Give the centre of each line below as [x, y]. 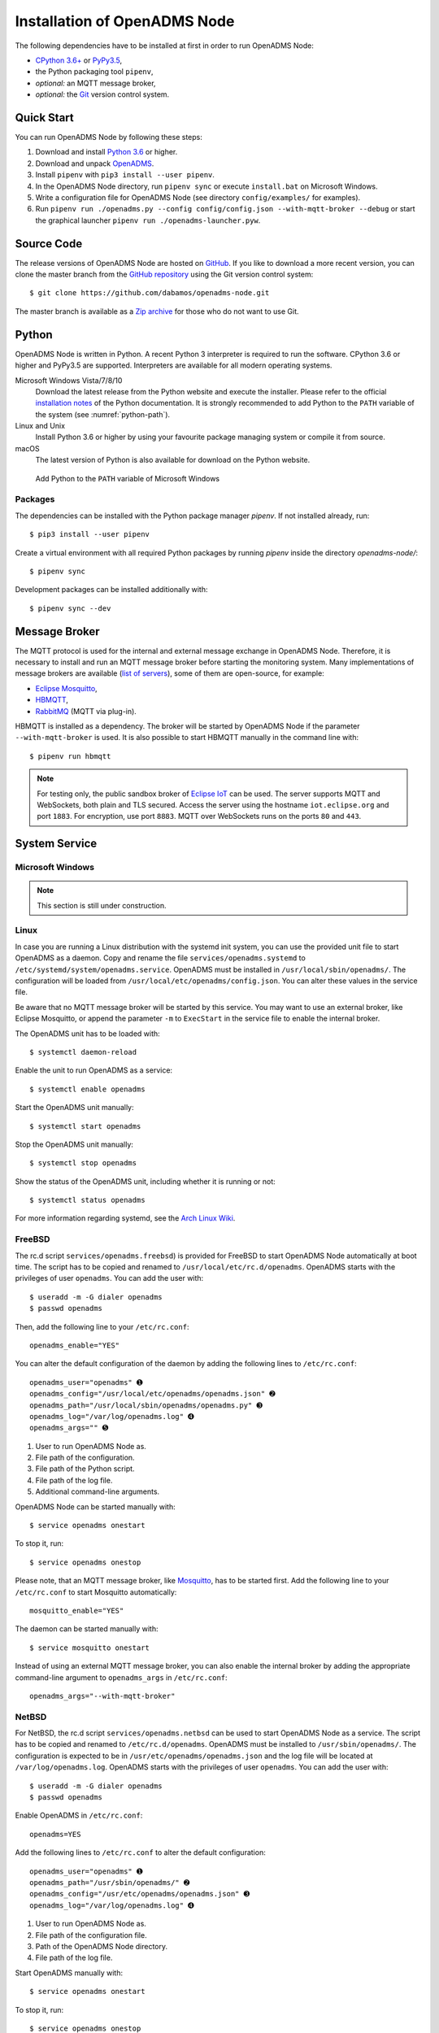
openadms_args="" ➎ [69, 1428]
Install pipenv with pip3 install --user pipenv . [125, 175]
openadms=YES [55, 1834]
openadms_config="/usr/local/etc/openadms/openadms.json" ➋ [152, 1394]
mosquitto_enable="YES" [77, 1611]
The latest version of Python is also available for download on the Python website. [173, 460]
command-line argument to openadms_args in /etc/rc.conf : [121, 1677]
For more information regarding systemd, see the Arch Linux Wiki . [125, 1218]
